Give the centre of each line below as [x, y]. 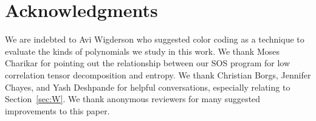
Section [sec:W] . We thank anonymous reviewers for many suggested [133, 99]
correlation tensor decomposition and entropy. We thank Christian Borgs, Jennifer [158, 74]
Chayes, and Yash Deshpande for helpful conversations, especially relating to [148, 87]
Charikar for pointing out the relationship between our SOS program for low [148, 63]
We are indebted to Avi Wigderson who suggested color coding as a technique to [155, 39]
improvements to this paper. [57, 110]
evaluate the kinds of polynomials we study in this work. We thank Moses [143, 51]
